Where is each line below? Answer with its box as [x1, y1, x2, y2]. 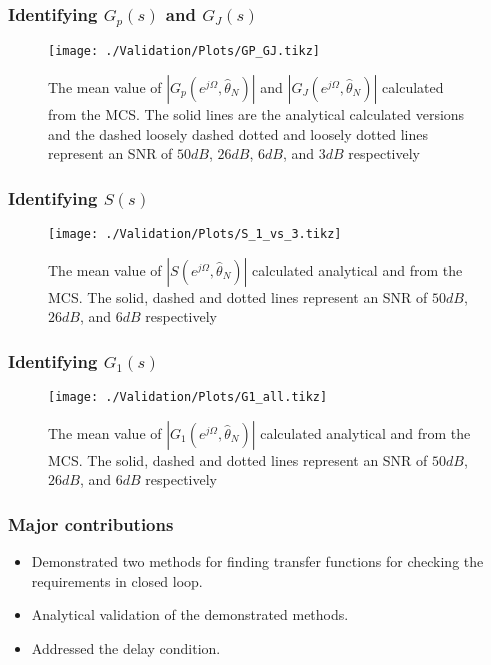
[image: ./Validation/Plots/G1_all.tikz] [48, 390, 328, 405]
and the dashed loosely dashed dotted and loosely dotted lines [48, 123, 428, 144]
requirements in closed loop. [31, 570, 203, 591]
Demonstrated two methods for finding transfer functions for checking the [31, 551, 484, 572]
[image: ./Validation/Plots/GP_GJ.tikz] [48, 44, 321, 59]
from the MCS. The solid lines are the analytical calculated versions [48, 103, 465, 124]
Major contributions [8, 511, 174, 536]
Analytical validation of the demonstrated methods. [31, 604, 349, 625]
